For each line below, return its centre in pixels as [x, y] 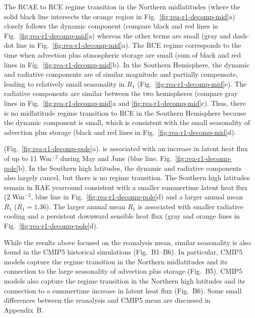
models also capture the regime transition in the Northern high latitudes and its [125, 281]
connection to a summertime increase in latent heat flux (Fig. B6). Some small [123, 290]
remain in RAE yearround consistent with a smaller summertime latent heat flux [126, 187]
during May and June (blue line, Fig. [116, 158]
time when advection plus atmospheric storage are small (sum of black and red [123, 54]
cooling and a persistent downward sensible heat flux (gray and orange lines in [122, 216]
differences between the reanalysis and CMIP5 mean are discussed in [107, 300]
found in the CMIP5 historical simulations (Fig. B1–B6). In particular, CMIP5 [123, 252]
